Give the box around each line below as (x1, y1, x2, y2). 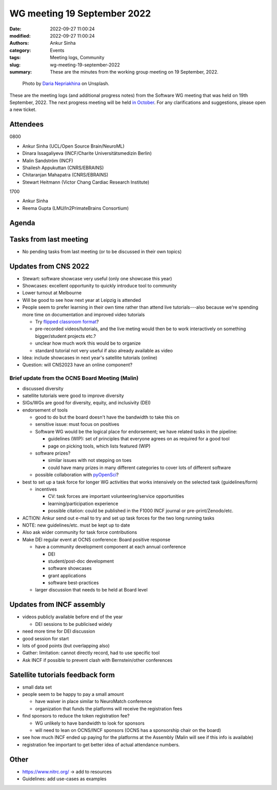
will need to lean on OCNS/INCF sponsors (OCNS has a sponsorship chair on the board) (35, 727, 222, 733)
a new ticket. (9, 106, 37, 113)
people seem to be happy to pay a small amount (22, 691, 124, 697)
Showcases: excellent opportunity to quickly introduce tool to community (22, 283, 177, 289)
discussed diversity (22, 385, 64, 391)
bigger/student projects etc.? (35, 333, 96, 339)
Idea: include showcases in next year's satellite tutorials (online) (22, 355, 157, 361)
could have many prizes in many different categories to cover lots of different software (48, 464, 231, 471)
